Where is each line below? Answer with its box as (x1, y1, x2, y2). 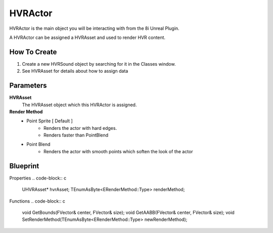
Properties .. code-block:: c (9, 175, 67, 181)
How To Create (9, 48, 57, 56)
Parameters (9, 81, 47, 90)
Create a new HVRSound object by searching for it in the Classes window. (22, 61, 176, 67)
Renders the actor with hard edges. (43, 125, 117, 131)
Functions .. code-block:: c (9, 198, 65, 204)
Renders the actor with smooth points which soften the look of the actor (43, 148, 193, 154)
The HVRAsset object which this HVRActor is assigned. (22, 102, 137, 108)
